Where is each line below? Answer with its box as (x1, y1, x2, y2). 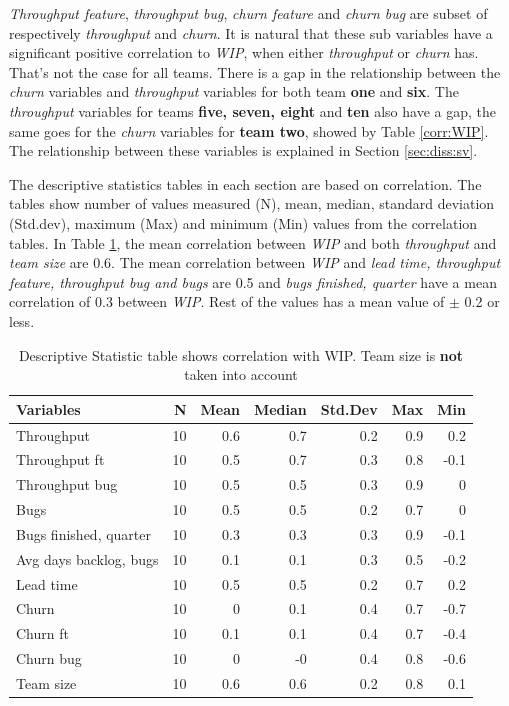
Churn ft (16, 623, 69, 644)
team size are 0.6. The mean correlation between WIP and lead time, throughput (9, 252, 501, 273)
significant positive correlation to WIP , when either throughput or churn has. (9, 42, 479, 63)
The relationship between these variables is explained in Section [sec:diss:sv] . (9, 140, 478, 161)
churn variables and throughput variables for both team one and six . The (9, 81, 459, 102)
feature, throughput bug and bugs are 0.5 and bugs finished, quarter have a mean (9, 271, 497, 292)
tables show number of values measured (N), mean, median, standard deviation (9, 193, 495, 214)
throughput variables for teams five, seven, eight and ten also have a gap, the (9, 100, 496, 121)
